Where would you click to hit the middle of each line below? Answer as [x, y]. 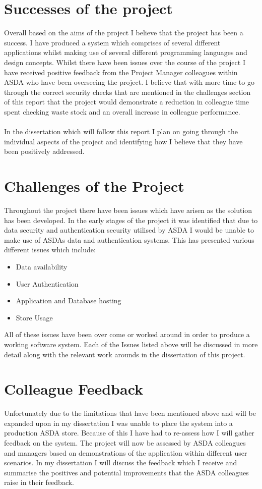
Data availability [42, 266]
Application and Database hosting [69, 301]
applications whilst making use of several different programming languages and [126, 52]
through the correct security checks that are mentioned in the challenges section [127, 92]
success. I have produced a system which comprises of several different [112, 42]
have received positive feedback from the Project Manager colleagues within [121, 72]
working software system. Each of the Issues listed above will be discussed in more [131, 344]
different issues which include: [50, 250]
